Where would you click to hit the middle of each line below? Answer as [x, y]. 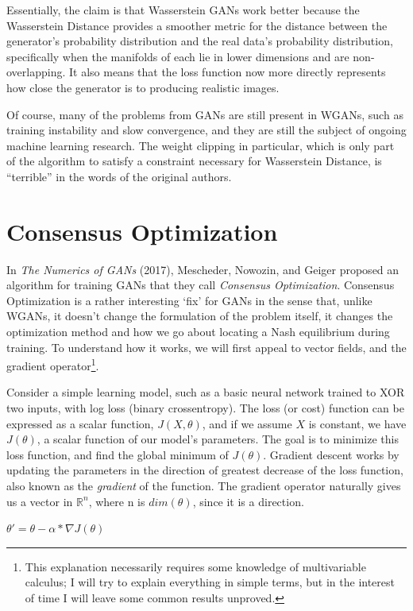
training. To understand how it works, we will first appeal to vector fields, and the [206, 347]
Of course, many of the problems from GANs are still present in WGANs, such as [205, 114]
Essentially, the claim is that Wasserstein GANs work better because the [183, 10]
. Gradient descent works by [331, 454]
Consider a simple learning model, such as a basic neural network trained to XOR [206, 392]
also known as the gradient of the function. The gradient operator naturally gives [204, 486]
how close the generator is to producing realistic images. [143, 87]
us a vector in [40, 501]
